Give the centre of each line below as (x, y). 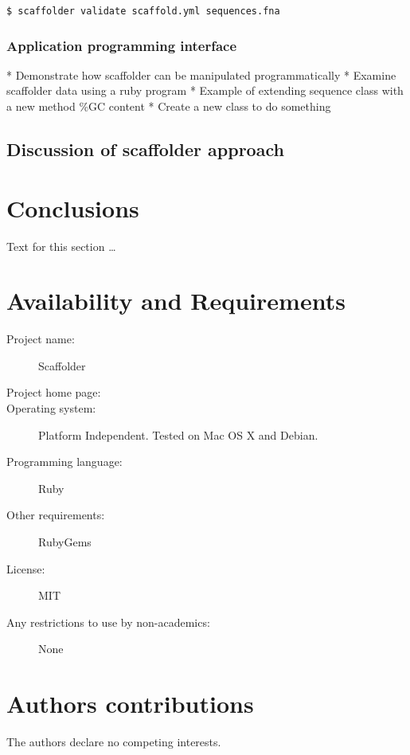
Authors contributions (130, 704)
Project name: (41, 339)
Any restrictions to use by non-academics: (108, 622)
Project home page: (54, 392)
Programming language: (64, 462)
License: (26, 568)
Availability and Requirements (176, 301)
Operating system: (51, 408)
